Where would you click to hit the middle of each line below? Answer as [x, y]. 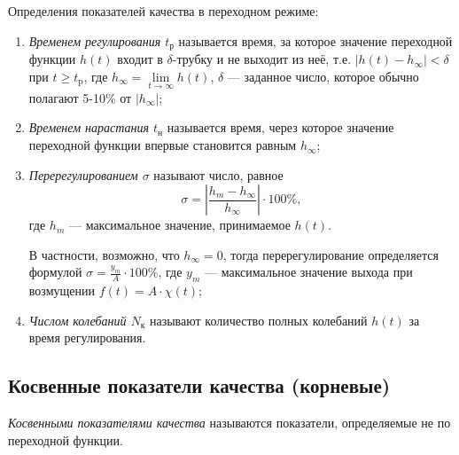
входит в [140, 59]
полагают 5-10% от [80, 97]
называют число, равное [218, 174]
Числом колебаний [78, 320]
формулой [55, 272]
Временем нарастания [89, 127]
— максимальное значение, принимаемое [179, 225]
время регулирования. [87, 337]
